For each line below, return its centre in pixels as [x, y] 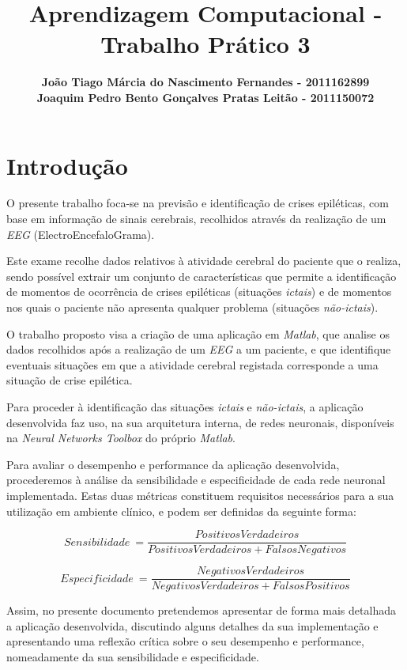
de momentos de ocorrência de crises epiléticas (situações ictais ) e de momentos [199, 291]
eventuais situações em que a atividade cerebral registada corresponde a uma [192, 364]
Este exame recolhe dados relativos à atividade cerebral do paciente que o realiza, [204, 261]
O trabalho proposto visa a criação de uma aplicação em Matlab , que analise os [198, 333]
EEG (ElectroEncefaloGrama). [81, 234]
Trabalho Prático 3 [205, 44]
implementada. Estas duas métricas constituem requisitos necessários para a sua [200, 495]
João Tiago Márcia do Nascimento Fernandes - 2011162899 [205, 82]
